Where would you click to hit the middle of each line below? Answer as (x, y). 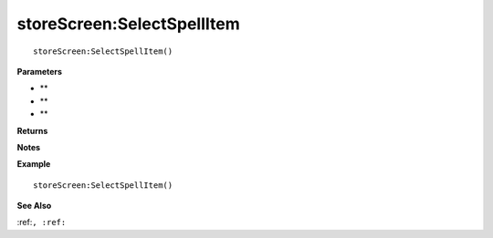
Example (34, 164)
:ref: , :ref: (42, 222)
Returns (32, 130)
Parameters (40, 71)
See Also (34, 206)
